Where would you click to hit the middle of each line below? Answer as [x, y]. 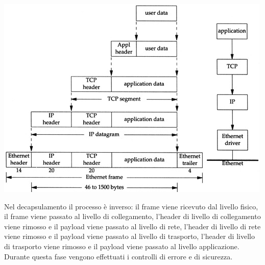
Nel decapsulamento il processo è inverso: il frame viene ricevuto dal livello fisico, [131, 206]
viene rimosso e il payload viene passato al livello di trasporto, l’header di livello [129, 236]
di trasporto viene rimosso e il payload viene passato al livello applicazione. [122, 246]
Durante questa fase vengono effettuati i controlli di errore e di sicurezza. [118, 256]
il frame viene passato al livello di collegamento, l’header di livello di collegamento [132, 216]
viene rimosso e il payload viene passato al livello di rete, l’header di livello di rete [132, 226]
